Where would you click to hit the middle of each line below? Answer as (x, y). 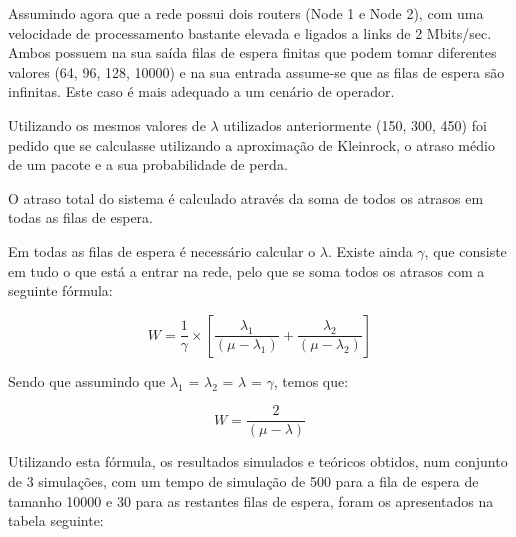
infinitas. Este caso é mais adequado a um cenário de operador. (201, 91)
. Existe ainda (370, 250)
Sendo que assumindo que (87, 380)
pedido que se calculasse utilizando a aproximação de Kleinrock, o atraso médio (251, 144)
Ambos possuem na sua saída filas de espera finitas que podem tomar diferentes (252, 52)
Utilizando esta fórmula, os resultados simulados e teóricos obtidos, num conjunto (258, 461)
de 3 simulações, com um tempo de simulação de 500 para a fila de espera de (243, 480)
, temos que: (311, 380)
